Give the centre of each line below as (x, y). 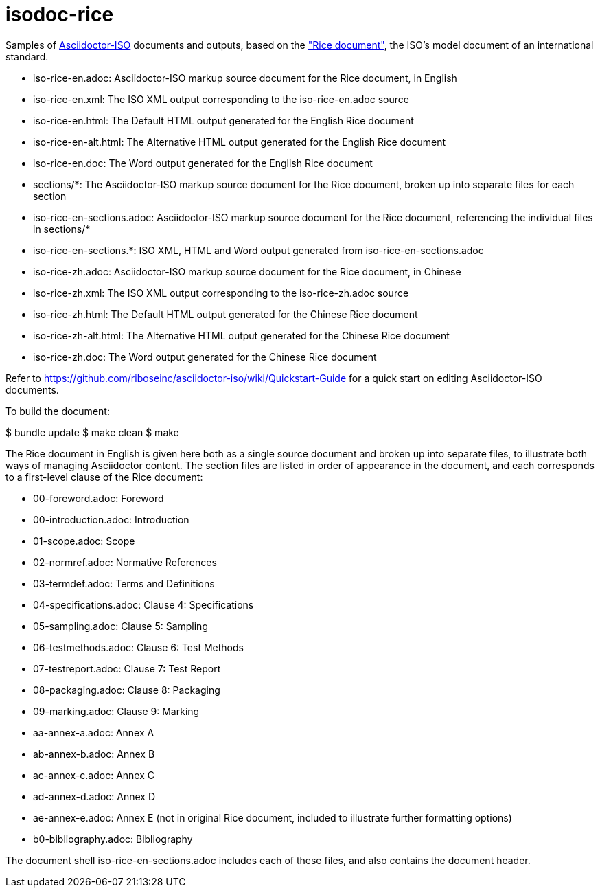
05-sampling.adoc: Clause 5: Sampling (120, 626)
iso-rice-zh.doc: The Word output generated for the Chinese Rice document (205, 357)
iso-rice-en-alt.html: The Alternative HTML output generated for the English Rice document (240, 142)
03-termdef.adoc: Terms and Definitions (124, 583)
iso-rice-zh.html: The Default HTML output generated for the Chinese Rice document (226, 314)
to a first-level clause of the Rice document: (104, 477)
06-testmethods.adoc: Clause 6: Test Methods (138, 647)
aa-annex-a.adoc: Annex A (94, 732)
